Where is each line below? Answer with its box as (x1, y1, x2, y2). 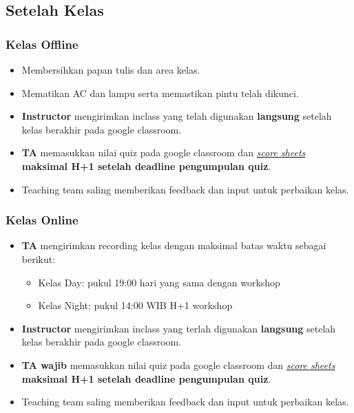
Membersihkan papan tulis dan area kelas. (21, 63, 200, 76)
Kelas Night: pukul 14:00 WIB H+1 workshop (38, 298, 233, 313)
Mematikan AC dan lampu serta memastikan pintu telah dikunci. (21, 85, 299, 100)
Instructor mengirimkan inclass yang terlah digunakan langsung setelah (21, 321, 336, 335)
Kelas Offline (6, 35, 79, 52)
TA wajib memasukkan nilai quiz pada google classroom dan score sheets (21, 357, 335, 372)
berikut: (21, 251, 56, 266)
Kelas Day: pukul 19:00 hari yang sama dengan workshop (38, 275, 280, 289)
